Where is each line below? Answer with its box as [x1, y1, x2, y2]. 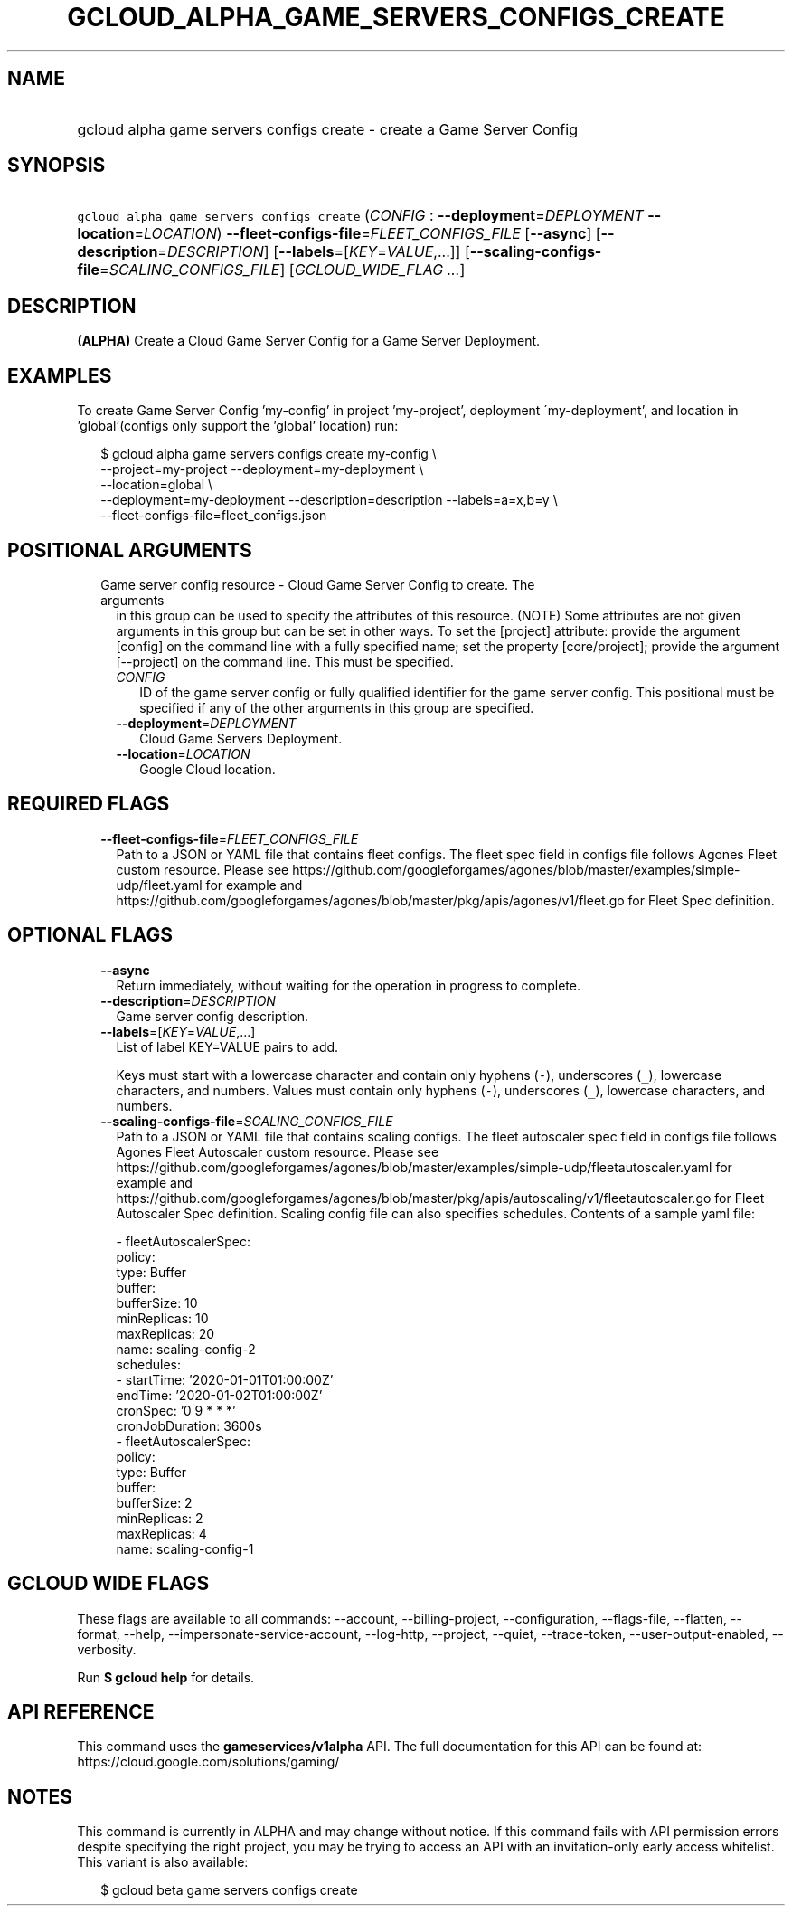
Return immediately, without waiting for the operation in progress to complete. [116, 977, 580, 993]
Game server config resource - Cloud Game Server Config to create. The [100, 576, 535, 592]
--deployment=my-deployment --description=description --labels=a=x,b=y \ [100, 492, 558, 508]
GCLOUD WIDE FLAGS [7, 1572, 210, 1596]
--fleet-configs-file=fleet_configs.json [100, 507, 327, 524]
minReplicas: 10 [116, 1310, 209, 1326]
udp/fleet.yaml [116, 876, 203, 893]
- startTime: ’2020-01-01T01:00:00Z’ [116, 1371, 334, 1387]
